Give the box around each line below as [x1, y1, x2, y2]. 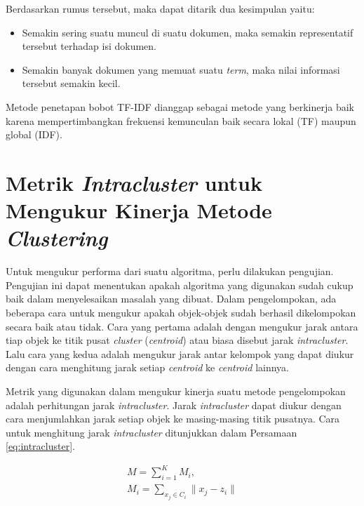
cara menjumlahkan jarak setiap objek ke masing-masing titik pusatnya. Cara [6, 411, 340, 426]
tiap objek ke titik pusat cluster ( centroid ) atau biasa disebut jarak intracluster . [6, 333, 349, 347]
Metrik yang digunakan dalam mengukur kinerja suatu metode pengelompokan [6, 384, 346, 398]
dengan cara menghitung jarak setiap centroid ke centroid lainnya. [6, 360, 289, 375]
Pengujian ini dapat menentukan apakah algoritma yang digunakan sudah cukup [6, 277, 353, 292]
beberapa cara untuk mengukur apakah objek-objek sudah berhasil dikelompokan [6, 305, 356, 320]
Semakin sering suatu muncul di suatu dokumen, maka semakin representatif [22, 25, 353, 39]
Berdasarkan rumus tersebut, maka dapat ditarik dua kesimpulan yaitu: [6, 1, 315, 15]
